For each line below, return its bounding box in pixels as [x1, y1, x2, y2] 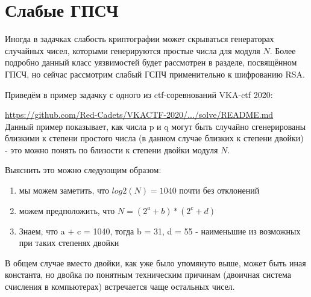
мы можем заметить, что [19, 184, 109, 197]
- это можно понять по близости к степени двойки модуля [5, 143, 218, 156]
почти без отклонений [179, 184, 260, 197]
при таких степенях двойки [19, 236, 119, 249]
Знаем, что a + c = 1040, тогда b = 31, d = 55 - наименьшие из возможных [19, 224, 301, 237]
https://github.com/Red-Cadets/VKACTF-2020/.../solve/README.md [5, 108, 274, 121]
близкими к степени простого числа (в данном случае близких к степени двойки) [5, 132, 304, 144]
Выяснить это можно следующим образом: [5, 164, 162, 176]
